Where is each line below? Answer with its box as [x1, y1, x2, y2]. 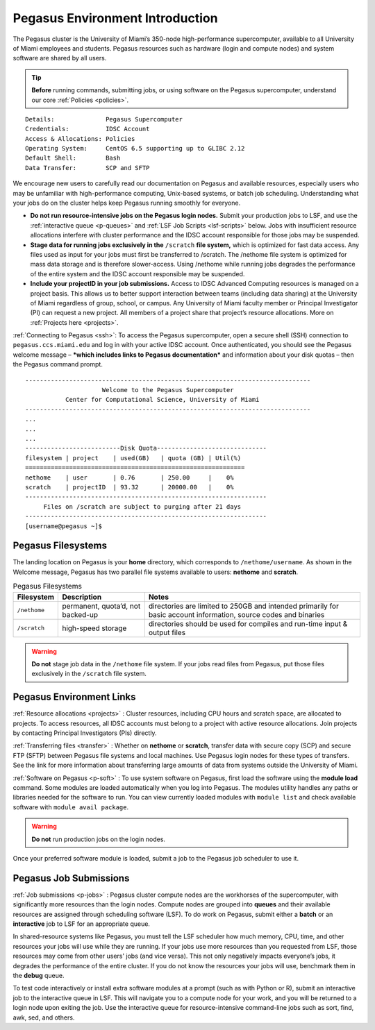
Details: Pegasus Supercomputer [25, 115, 183, 123]
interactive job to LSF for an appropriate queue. [12, 920, 151, 928]
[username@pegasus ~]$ [25, 522, 103, 530]
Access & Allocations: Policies [25, 135, 135, 142]
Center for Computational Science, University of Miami [65, 396, 260, 404]
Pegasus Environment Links [12, 691, 136, 703]
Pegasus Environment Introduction [12, 10, 218, 26]
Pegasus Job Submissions [12, 872, 130, 884]
